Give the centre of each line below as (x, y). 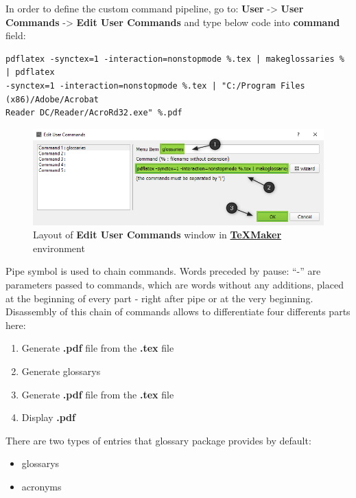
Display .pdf (48, 417)
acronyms (41, 486)
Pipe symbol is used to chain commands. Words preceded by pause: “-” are (163, 271)
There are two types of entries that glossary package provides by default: (158, 440)
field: (16, 35)
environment (59, 248)
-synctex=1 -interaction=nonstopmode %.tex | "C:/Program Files (155, 86)
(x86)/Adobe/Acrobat (52, 99)
